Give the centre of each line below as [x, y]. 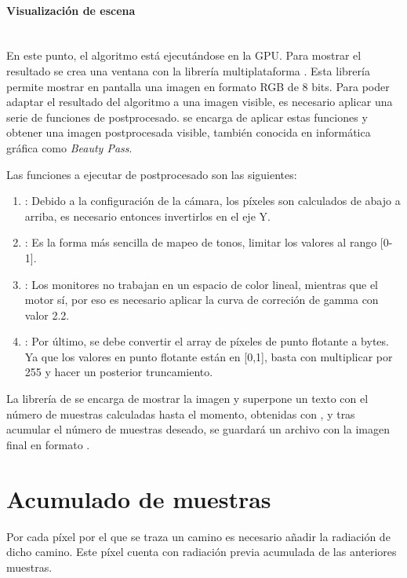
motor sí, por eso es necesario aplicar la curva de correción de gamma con [202, 300]
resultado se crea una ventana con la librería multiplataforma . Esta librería [188, 70]
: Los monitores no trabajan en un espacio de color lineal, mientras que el [201, 284]
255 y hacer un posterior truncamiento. [119, 372]
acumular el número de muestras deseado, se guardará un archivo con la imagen [198, 429]
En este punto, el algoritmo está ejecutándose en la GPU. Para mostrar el [184, 55]
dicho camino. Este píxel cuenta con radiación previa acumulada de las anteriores [202, 552]
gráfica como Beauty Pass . [69, 147]
